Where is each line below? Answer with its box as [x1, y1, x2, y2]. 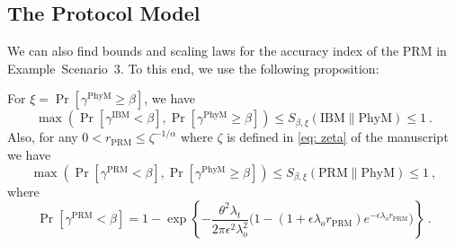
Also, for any [7, 127, 78, 146]
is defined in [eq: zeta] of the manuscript [227, 127, 449, 146]
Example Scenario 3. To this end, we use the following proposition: [7, 58, 379, 77]
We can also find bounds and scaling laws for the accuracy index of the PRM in [7, 41, 447, 60]
